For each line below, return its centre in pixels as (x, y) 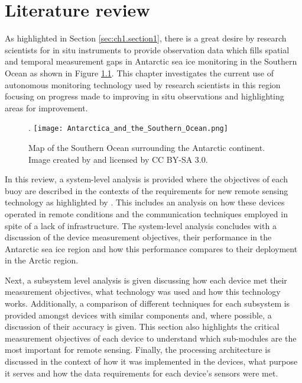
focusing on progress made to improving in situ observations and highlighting (144, 96)
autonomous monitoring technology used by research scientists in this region (143, 84)
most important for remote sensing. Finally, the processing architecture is (138, 350)
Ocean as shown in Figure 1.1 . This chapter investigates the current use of (139, 73)
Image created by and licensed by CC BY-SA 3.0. (118, 159)
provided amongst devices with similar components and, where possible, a (138, 315)
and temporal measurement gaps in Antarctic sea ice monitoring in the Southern (151, 61)
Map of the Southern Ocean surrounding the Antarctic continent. (147, 147)
